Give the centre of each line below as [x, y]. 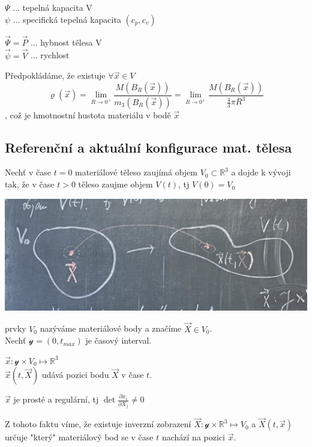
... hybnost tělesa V [66, 42]
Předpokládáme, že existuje [55, 75]
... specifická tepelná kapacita [67, 19]
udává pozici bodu [75, 375]
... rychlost [50, 55]
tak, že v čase [30, 184]
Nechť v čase [28, 172]
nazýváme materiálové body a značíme [111, 328]
